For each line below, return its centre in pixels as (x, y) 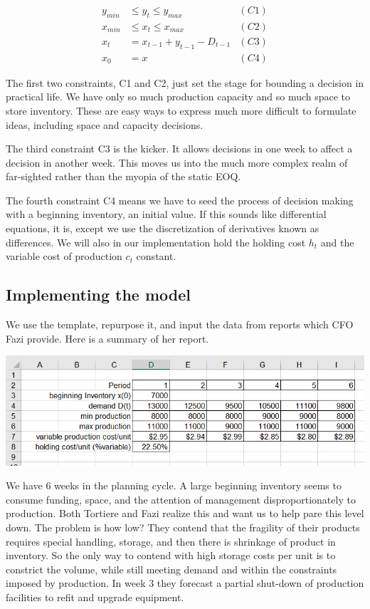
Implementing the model (98, 295)
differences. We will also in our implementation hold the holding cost (156, 242)
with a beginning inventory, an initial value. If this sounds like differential (166, 214)
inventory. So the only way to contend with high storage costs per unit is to (171, 555)
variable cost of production (64, 256)
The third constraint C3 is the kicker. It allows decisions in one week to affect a (179, 149)
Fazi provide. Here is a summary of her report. (107, 338)
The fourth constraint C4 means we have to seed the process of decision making (180, 200)
